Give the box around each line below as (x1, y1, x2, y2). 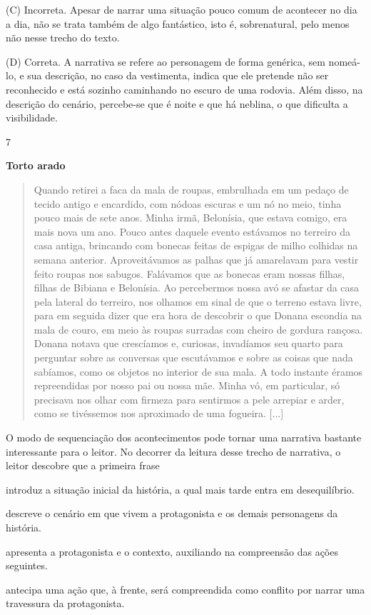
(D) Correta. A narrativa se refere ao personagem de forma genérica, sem (6, 54, 325, 69)
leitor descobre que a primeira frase (6, 458, 160, 473)
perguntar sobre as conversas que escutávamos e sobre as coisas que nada (34, 350, 353, 365)
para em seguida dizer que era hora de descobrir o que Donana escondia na (34, 308, 362, 323)
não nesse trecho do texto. (6, 30, 120, 45)
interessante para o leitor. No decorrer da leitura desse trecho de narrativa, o (6, 444, 341, 459)
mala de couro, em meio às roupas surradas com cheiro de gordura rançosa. (34, 321, 363, 336)
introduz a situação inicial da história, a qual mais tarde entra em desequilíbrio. (6, 481, 355, 496)
